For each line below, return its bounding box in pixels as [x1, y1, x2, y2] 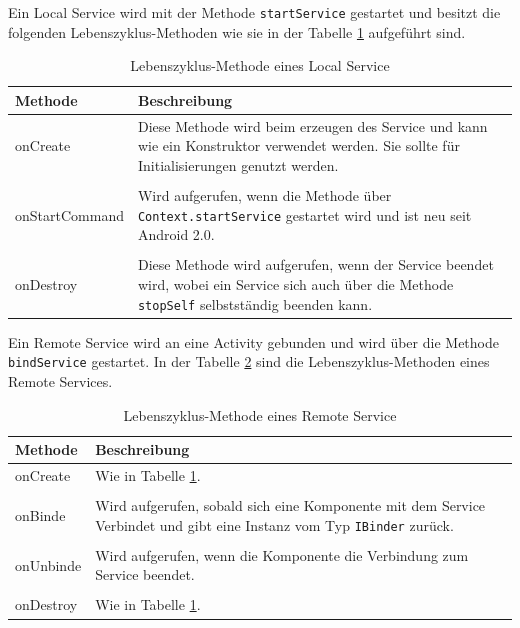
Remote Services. [8, 370, 113, 391]
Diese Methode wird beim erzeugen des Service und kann [137, 115, 488, 136]
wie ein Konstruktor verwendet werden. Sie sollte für [137, 135, 460, 156]
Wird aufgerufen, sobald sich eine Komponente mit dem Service [95, 495, 486, 516]
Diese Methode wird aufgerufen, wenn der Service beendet [137, 254, 494, 275]
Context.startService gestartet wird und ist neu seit [137, 204, 472, 225]
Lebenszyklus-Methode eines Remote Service [123, 404, 397, 425]
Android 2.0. [137, 224, 215, 245]
